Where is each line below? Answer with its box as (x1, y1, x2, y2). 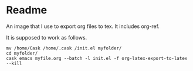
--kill (6, 61, 22, 66)
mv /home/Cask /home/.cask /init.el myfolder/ (6, 45, 122, 51)
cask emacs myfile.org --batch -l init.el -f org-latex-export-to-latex (6, 55, 188, 61)
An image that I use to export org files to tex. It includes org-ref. (6, 23, 160, 30)
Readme (6, 3, 48, 17)
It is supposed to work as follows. (6, 34, 87, 41)
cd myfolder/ (6, 50, 38, 56)
